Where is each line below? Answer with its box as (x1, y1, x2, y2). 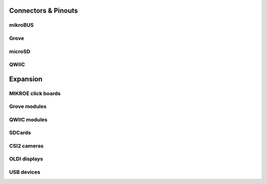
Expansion (9, 74, 43, 83)
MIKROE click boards (9, 90, 61, 97)
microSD (9, 48, 31, 55)
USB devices (9, 169, 41, 176)
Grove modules (9, 103, 47, 110)
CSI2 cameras (9, 142, 44, 149)
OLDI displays (9, 155, 44, 162)
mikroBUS (9, 22, 34, 29)
